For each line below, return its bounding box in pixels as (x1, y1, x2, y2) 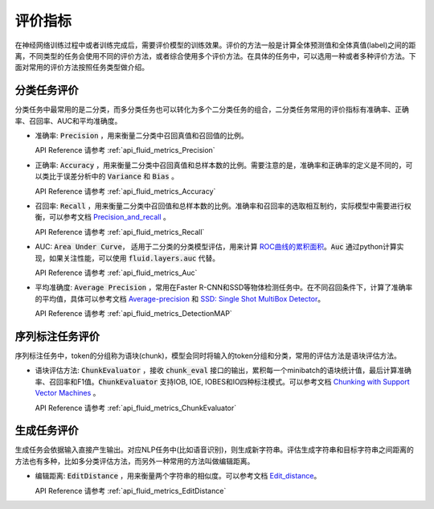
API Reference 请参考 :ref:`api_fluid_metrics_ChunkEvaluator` (35, 403, 237, 413)
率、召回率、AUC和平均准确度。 (14, 116, 122, 125)
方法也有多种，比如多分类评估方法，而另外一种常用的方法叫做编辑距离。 (14, 456, 255, 466)
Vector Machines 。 (35, 388, 100, 398)
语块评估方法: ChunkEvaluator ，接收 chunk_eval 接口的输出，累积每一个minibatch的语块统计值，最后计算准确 (35, 366, 411, 376)
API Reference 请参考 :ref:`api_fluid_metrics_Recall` (35, 227, 205, 236)
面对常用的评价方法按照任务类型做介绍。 (14, 63, 149, 72)
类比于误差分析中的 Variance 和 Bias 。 (41, 171, 178, 181)
